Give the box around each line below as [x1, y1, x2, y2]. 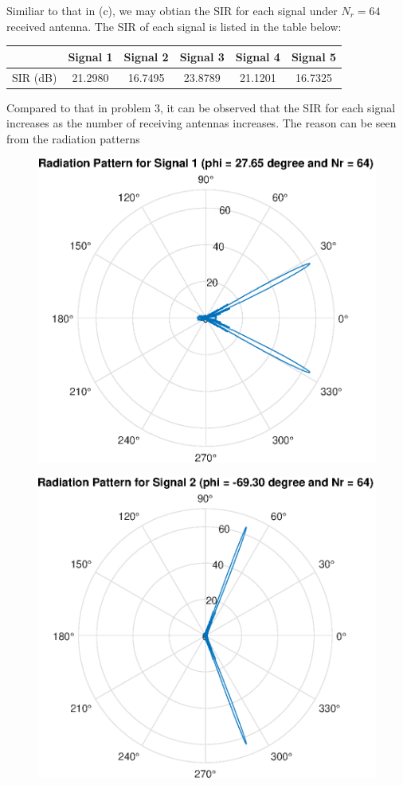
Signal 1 [68, 48, 113, 64]
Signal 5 [291, 48, 337, 64]
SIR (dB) [12, 68, 57, 85]
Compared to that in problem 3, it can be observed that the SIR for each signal [6, 99, 396, 115]
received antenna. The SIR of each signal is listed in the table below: [6, 18, 342, 34]
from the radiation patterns [6, 130, 140, 146]
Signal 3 [179, 48, 225, 64]
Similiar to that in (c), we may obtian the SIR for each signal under [6, 2, 338, 18]
